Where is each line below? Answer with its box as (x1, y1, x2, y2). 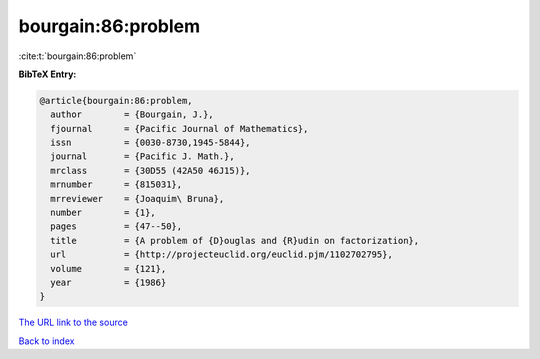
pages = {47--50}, (50, 221, 183, 232)
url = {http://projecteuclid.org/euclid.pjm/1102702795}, (50, 249, 394, 260)
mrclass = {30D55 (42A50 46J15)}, (50, 165, 251, 176)
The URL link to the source (18, 316, 129, 329)
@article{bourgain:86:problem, (39, 95, 194, 106)
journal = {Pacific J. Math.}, (50, 151, 235, 162)
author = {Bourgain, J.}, (50, 109, 214, 120)
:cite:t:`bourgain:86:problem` (18, 50, 137, 62)
